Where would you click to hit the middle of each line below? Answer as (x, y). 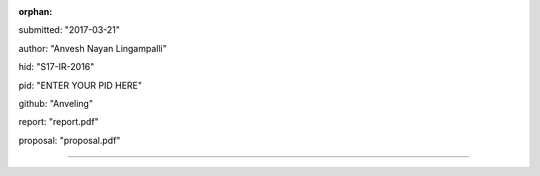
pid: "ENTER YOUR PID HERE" (80, 85)
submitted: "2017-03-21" (69, 30)
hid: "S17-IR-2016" (56, 67)
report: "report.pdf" (58, 122)
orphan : (35, 11)
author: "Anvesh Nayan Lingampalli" (92, 48)
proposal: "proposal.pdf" (69, 140)
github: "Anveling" (56, 103)
